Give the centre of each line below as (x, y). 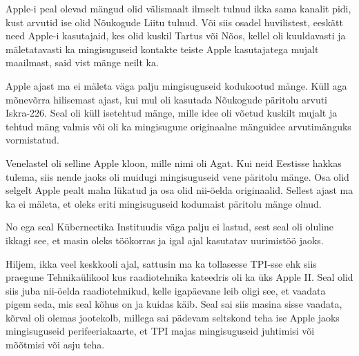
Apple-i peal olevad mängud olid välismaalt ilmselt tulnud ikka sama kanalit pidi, (178, 8)
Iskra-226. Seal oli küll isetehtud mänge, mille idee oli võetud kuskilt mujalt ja (172, 113)
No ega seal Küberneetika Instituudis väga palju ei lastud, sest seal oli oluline (170, 227)
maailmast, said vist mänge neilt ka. (82, 62)
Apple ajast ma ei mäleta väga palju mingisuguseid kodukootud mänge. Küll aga (176, 85)
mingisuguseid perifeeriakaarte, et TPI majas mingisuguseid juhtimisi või (160, 331)
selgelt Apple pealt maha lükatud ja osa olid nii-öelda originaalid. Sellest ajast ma (179, 190)
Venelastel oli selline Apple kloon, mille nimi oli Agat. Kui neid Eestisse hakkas (174, 162)
